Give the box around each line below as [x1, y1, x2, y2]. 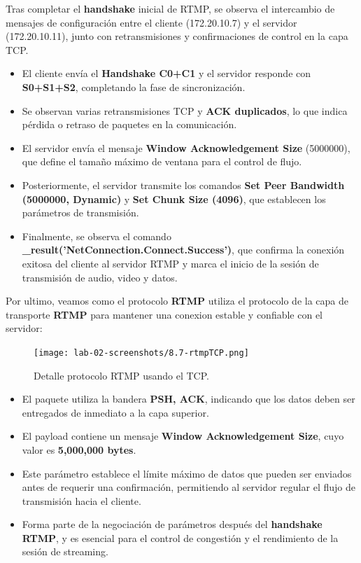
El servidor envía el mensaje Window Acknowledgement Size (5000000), [22, 140, 351, 155]
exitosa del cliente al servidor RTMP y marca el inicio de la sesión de [22, 256, 319, 270]
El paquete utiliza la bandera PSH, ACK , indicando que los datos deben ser [22, 391, 355, 406]
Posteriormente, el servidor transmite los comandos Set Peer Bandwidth [22, 177, 345, 192]
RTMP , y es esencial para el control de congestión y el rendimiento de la [22, 530, 339, 545]
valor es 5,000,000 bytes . [22, 442, 136, 457]
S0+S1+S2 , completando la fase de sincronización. [22, 79, 246, 94]
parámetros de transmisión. [22, 205, 139, 220]
